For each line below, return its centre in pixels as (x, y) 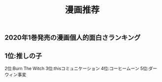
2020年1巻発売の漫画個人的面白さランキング (73, 38)
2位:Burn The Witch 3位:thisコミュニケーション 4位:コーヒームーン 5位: (77, 68)
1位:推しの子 (23, 56)
